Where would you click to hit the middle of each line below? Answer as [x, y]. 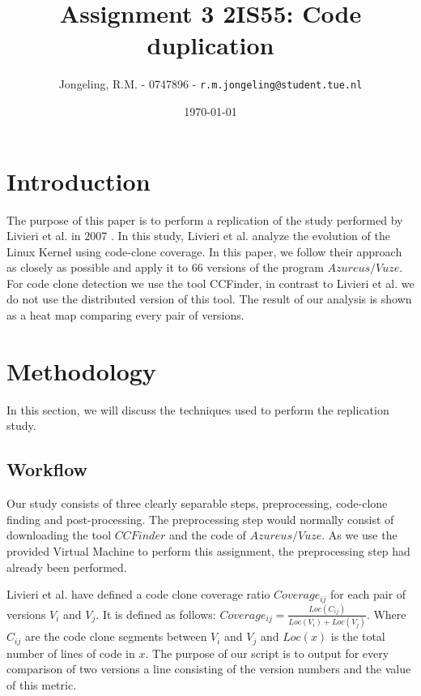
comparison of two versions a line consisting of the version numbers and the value [209, 669]
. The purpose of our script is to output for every [267, 653]
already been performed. [67, 567]
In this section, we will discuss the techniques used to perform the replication [198, 409]
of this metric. [42, 684]
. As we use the [359, 535]
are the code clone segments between [116, 636]
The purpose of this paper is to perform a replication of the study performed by [205, 219]
